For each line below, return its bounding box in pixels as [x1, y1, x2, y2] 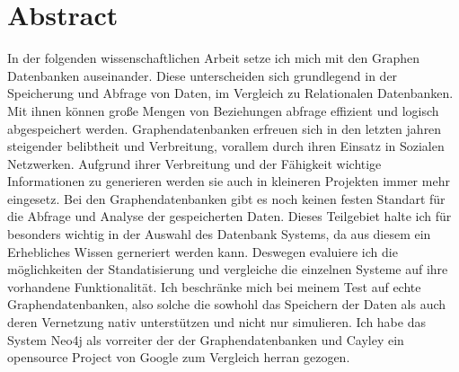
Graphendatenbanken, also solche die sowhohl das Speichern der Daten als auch [7, 295, 446, 314]
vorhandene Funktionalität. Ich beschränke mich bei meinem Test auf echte [7, 277, 421, 296]
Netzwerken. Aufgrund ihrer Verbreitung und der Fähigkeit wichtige [7, 154, 382, 173]
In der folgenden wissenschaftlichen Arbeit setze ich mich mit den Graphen [7, 49, 420, 67]
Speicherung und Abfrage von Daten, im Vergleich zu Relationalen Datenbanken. [7, 84, 454, 102]
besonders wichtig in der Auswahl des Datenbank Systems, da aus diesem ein [7, 225, 431, 244]
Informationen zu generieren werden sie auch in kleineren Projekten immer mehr [7, 172, 450, 190]
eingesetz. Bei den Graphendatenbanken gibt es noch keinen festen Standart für [7, 189, 446, 208]
